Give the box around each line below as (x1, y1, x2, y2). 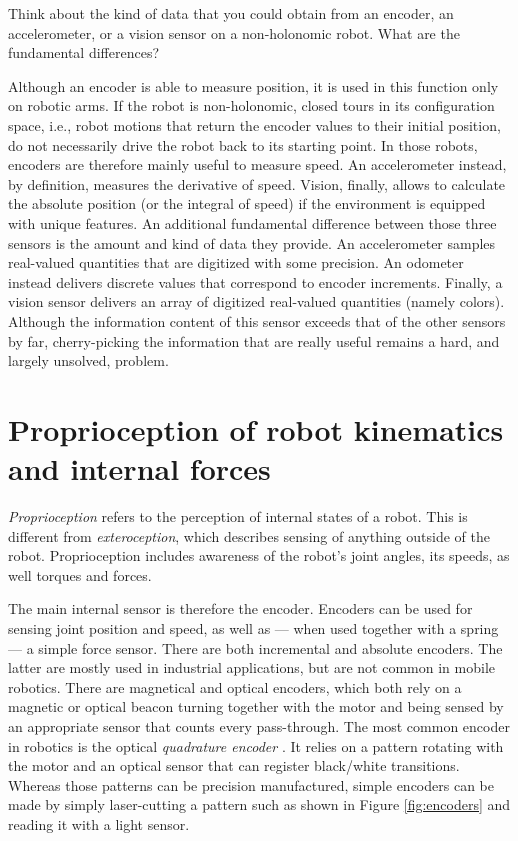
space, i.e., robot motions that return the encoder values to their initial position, (8, 114, 501, 135)
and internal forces (8, 448, 271, 489)
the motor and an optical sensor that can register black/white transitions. (8, 755, 460, 776)
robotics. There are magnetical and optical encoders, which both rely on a (8, 676, 462, 697)
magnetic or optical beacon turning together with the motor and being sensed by (8, 696, 504, 717)
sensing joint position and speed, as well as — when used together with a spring (8, 617, 499, 638)
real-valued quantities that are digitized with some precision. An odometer (8, 252, 464, 273)
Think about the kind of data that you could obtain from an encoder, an (8, 3, 454, 23)
